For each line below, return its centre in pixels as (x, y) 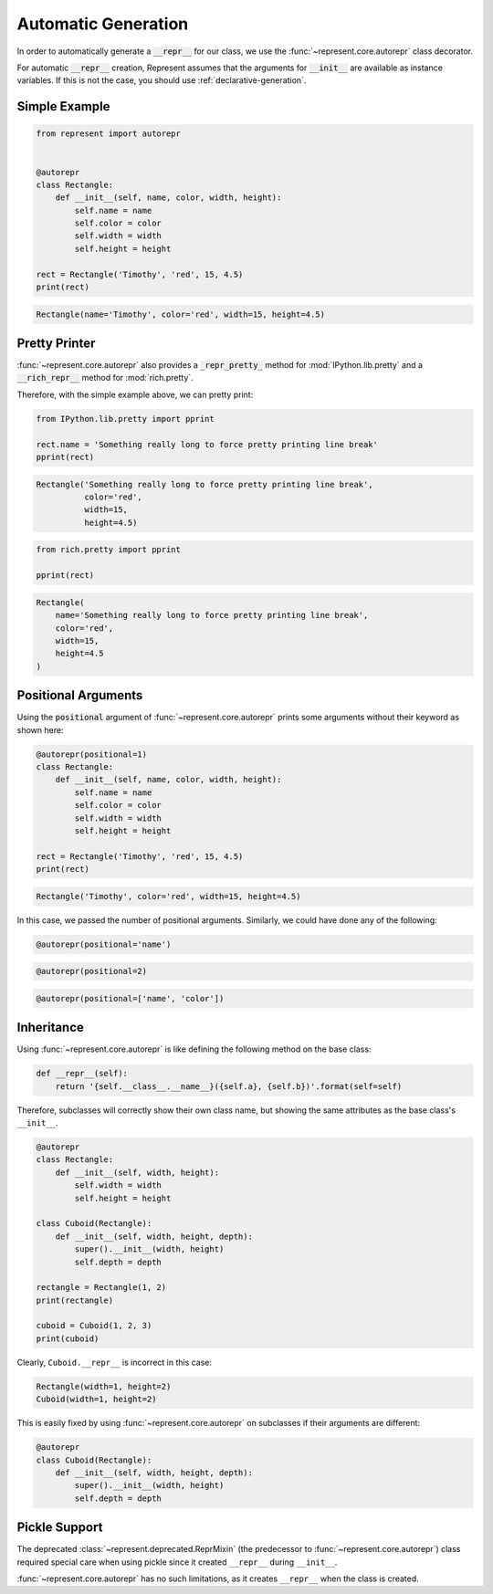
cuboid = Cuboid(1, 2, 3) (94, 1326)
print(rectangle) (75, 1300)
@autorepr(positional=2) (92, 971)
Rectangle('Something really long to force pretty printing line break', (205, 484)
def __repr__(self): (82, 1074)
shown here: (40, 729)
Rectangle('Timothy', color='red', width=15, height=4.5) (168, 896)
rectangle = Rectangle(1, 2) (101, 1288)
